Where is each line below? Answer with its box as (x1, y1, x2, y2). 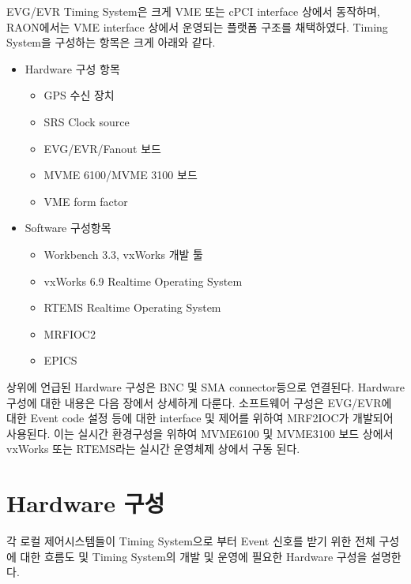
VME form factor (43, 193, 128, 209)
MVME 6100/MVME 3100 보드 (43, 167, 198, 183)
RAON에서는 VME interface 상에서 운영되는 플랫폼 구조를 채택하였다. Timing (6, 18, 388, 35)
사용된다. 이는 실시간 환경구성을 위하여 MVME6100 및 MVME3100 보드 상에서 (6, 425, 394, 441)
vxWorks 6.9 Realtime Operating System (43, 272, 243, 289)
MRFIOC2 (43, 325, 96, 342)
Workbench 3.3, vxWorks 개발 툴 (43, 245, 203, 262)
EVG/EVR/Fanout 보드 (43, 140, 161, 156)
